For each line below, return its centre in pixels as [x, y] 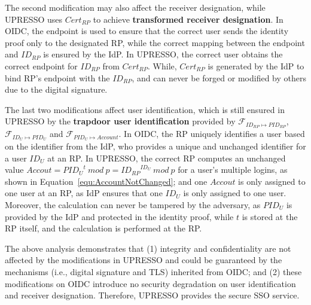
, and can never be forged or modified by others [219, 77]
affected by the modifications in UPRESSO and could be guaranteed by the [144, 260]
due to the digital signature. [56, 89]
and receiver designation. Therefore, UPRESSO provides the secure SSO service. [152, 295]
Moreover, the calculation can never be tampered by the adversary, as [133, 205]
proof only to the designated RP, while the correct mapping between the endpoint [155, 42]
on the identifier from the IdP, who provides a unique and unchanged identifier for [155, 146]
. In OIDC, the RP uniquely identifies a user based [212, 134]
